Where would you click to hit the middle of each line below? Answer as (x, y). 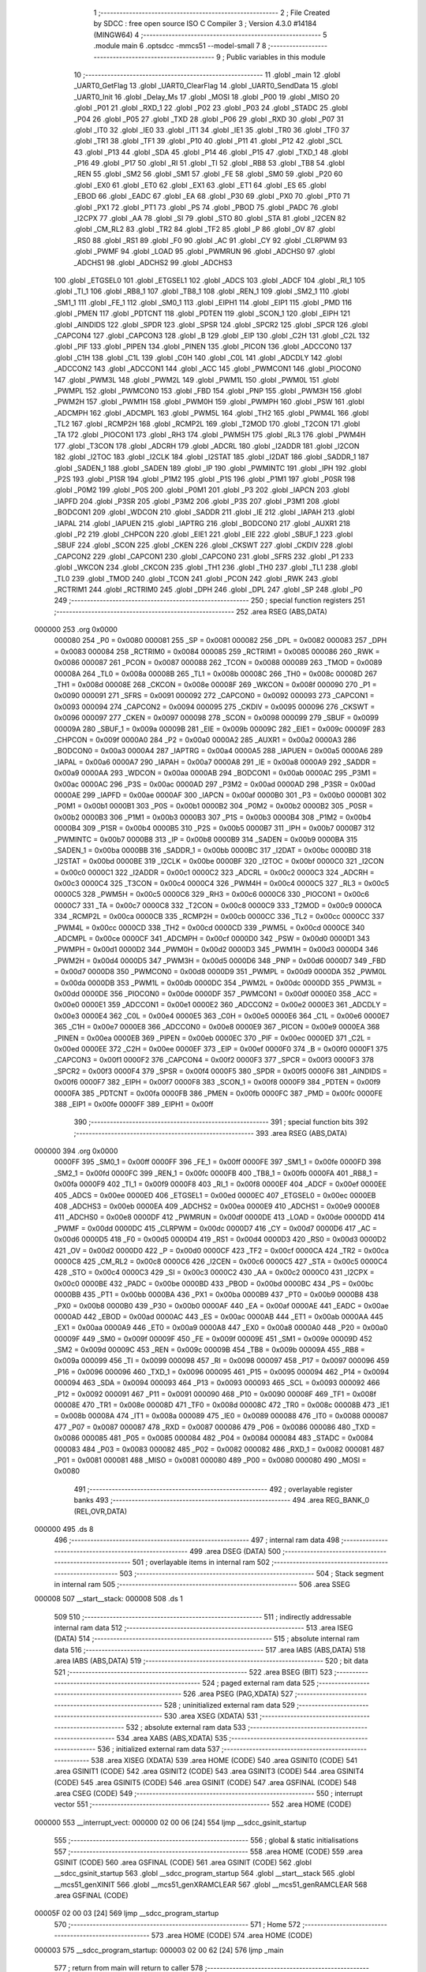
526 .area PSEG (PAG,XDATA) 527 (238, 1694)
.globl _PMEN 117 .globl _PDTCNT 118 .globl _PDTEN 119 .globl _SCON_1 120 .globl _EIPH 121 (202, 314)
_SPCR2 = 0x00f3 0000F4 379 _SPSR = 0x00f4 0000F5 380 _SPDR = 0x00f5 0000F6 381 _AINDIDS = (221, 1071)
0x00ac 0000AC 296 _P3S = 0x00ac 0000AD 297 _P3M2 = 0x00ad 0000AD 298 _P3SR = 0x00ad (215, 784)
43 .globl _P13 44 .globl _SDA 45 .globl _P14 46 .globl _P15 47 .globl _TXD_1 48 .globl (211, 152)
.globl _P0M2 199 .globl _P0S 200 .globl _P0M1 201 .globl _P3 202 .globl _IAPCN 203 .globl (202, 490)
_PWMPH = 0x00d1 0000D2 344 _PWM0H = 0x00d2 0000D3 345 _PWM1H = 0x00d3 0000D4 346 (216, 950)
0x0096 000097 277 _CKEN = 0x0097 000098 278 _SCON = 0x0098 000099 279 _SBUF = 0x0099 (216, 718)
